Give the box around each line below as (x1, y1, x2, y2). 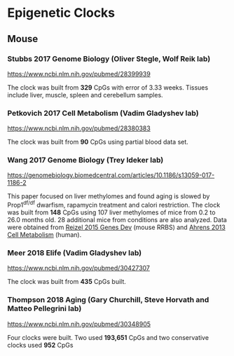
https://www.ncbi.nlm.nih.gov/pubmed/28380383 (7, 124, 151, 132)
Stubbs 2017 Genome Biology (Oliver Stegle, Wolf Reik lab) (7, 54, 211, 64)
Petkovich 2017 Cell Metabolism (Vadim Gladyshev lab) (7, 108, 199, 118)
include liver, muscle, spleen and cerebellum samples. (7, 90, 163, 99)
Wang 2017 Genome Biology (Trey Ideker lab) (7, 156, 164, 165)
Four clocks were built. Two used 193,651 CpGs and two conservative (7, 333, 209, 341)
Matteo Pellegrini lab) (7, 303, 82, 313)
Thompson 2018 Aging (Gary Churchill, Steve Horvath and (7, 295, 209, 305)
